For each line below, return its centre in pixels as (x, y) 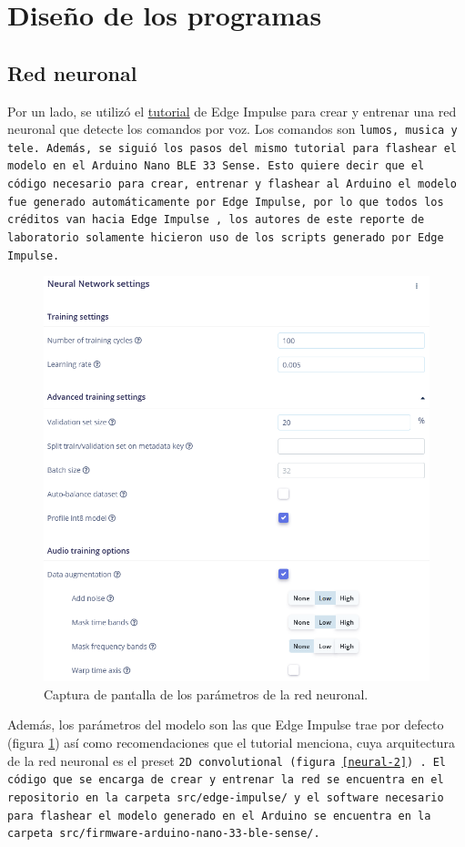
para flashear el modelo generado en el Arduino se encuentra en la (219, 816)
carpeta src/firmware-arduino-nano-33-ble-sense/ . (164, 834)
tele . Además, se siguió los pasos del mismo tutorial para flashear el (232, 148)
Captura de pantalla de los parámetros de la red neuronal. (206, 694)
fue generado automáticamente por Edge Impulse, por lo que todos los (226, 202)
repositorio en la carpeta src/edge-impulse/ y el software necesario (226, 797)
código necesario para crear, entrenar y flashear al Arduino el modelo (232, 184)
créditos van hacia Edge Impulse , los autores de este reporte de (216, 220)
